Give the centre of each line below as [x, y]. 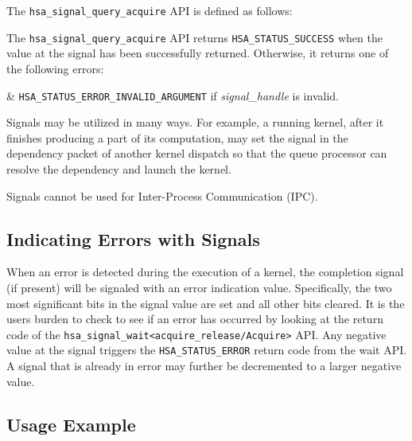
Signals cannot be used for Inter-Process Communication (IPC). [162, 195]
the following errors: [55, 68]
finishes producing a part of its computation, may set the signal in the [177, 137]
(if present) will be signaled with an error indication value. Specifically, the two [199, 287]
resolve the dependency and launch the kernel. [119, 168]
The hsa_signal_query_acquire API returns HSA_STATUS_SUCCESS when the [194, 37]
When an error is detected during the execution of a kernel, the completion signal [205, 272]
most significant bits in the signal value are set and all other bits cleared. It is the [206, 303]
